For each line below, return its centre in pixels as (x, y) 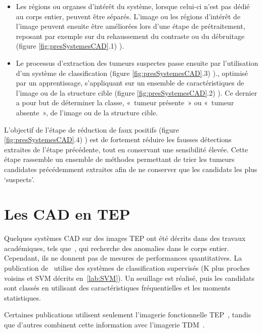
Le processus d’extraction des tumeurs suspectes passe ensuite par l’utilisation (137, 63)
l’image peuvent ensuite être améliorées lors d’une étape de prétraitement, (130, 26)
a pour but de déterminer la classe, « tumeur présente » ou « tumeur (125, 102)
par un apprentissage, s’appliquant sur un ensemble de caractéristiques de (130, 83)
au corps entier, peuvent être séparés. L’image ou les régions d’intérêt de (128, 16)
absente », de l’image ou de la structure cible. (87, 112)
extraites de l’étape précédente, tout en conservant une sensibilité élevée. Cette (126, 149)
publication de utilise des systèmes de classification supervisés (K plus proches (127, 268)
